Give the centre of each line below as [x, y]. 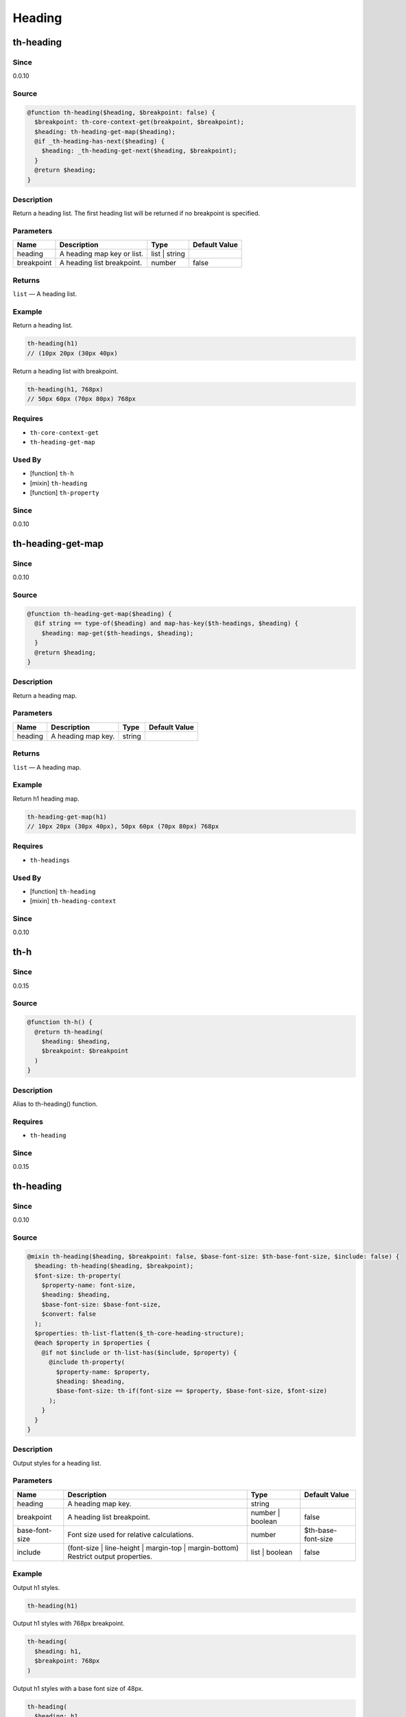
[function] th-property [64, 493]
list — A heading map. [47, 767]
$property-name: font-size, [89, 1285]
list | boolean [272, 1552]
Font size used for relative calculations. [131, 1534]
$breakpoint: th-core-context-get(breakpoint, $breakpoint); [140, 122]
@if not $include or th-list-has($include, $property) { [139, 1352]
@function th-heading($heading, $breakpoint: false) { [121, 112]
